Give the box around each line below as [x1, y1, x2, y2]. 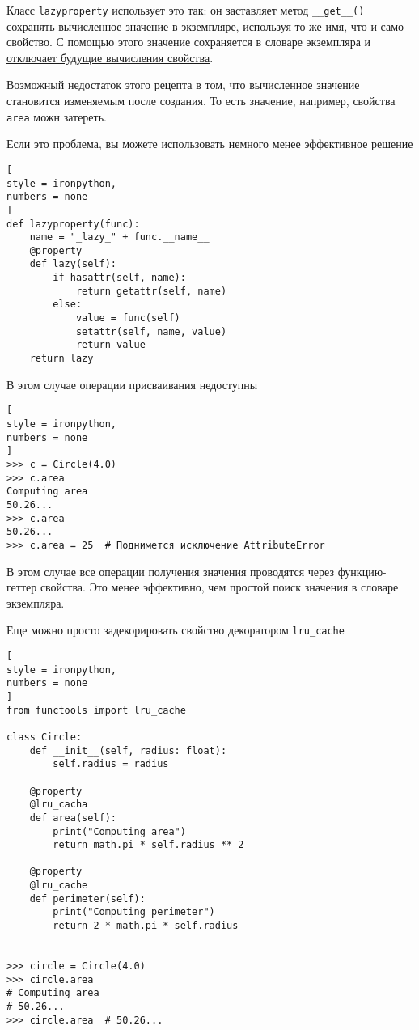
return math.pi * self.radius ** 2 [53, 839, 244, 851]
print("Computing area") [53, 825, 186, 837]
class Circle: [6, 731, 83, 743]
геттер [6, 579, 37, 596]
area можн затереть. [6, 108, 107, 125]
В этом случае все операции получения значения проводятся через [6, 562, 334, 579]
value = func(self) [75, 312, 180, 324]
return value [75, 339, 146, 351]
